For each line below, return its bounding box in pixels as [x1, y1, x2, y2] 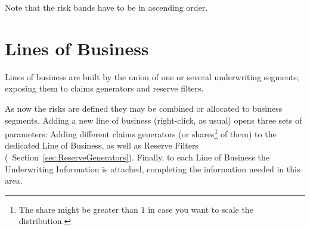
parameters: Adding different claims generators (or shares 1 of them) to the [5, 126, 277, 140]
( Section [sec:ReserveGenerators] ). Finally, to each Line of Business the [5, 150, 270, 163]
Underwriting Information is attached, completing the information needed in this [5, 162, 300, 175]
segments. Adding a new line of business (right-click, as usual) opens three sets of [5, 114, 302, 126]
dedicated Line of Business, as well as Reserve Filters [5, 139, 199, 152]
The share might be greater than [18, 203, 138, 215]
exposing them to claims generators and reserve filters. [5, 82, 204, 94]
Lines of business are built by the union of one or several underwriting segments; [5, 70, 299, 83]
